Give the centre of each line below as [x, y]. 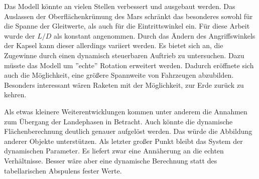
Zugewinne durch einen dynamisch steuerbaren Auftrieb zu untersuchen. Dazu [124, 55]
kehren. [15, 95]
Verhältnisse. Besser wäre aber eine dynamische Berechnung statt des [111, 160]
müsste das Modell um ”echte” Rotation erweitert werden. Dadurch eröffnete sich [129, 65]
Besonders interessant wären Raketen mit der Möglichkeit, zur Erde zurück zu [124, 84]
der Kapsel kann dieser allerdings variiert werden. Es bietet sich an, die [114, 45]
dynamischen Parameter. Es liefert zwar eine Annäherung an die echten [114, 151]
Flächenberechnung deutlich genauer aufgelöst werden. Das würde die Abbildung [128, 131]
